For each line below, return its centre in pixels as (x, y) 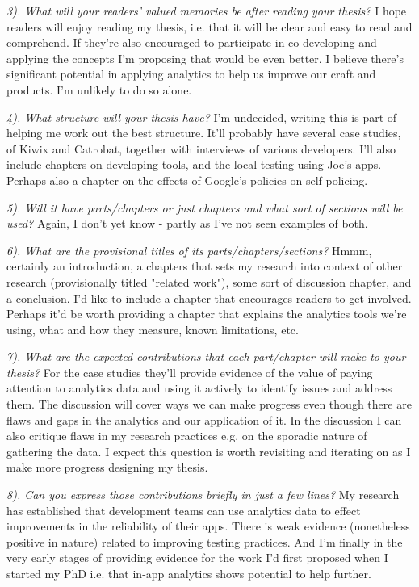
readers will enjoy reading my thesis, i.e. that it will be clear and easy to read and (209, 26)
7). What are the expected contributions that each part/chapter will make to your (206, 356)
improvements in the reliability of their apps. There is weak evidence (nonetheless (208, 526)
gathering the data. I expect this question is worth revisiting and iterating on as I (209, 451)
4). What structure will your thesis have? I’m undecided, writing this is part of (202, 117)
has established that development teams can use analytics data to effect (184, 510)
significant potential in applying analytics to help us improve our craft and (191, 74)
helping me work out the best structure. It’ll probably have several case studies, (204, 133)
